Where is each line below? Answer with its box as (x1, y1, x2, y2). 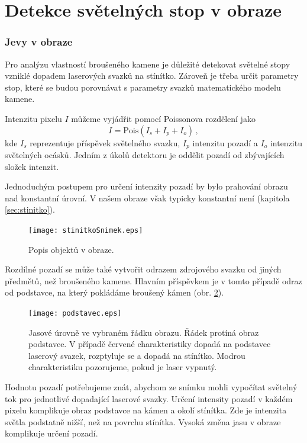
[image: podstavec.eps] (28, 309, 122, 318)
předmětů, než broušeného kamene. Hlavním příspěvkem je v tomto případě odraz (5, 274, 302, 287)
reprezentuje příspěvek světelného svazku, (30, 136, 180, 149)
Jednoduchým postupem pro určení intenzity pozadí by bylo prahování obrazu (5, 180, 288, 192)
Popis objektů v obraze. (28, 243, 114, 255)
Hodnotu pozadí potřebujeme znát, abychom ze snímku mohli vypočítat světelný (5, 381, 298, 393)
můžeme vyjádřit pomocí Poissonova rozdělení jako (71, 112, 256, 124)
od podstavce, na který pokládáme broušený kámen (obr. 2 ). (5, 286, 224, 298)
